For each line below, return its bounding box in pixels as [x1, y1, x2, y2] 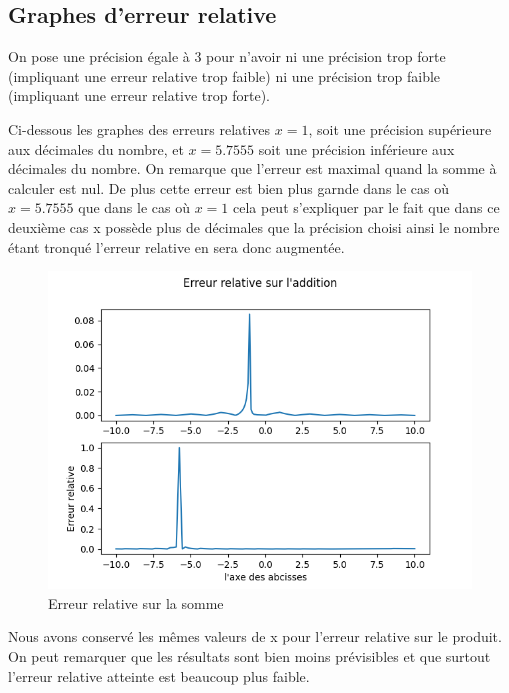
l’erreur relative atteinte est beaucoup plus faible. [8, 665, 310, 686]
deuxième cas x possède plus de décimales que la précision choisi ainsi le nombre [8, 216, 500, 237]
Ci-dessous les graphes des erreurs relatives [8, 118, 271, 139]
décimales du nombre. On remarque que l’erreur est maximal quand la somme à [8, 158, 497, 179]
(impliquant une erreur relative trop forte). [8, 85, 270, 106]
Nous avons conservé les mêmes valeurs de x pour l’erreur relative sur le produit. [8, 626, 502, 647]
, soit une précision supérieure [308, 118, 492, 139]
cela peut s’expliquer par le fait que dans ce [232, 197, 500, 218]
